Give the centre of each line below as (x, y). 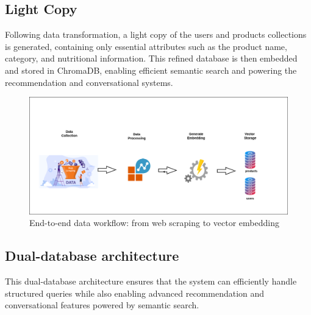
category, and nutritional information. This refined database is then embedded (151, 58)
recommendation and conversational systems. (89, 82)
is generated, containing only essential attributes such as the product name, (146, 46)
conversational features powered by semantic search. (102, 305)
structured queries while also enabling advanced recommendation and (135, 293)
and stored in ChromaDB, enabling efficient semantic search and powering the (151, 70)
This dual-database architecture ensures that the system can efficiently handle (151, 281)
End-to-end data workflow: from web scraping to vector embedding (154, 223)
